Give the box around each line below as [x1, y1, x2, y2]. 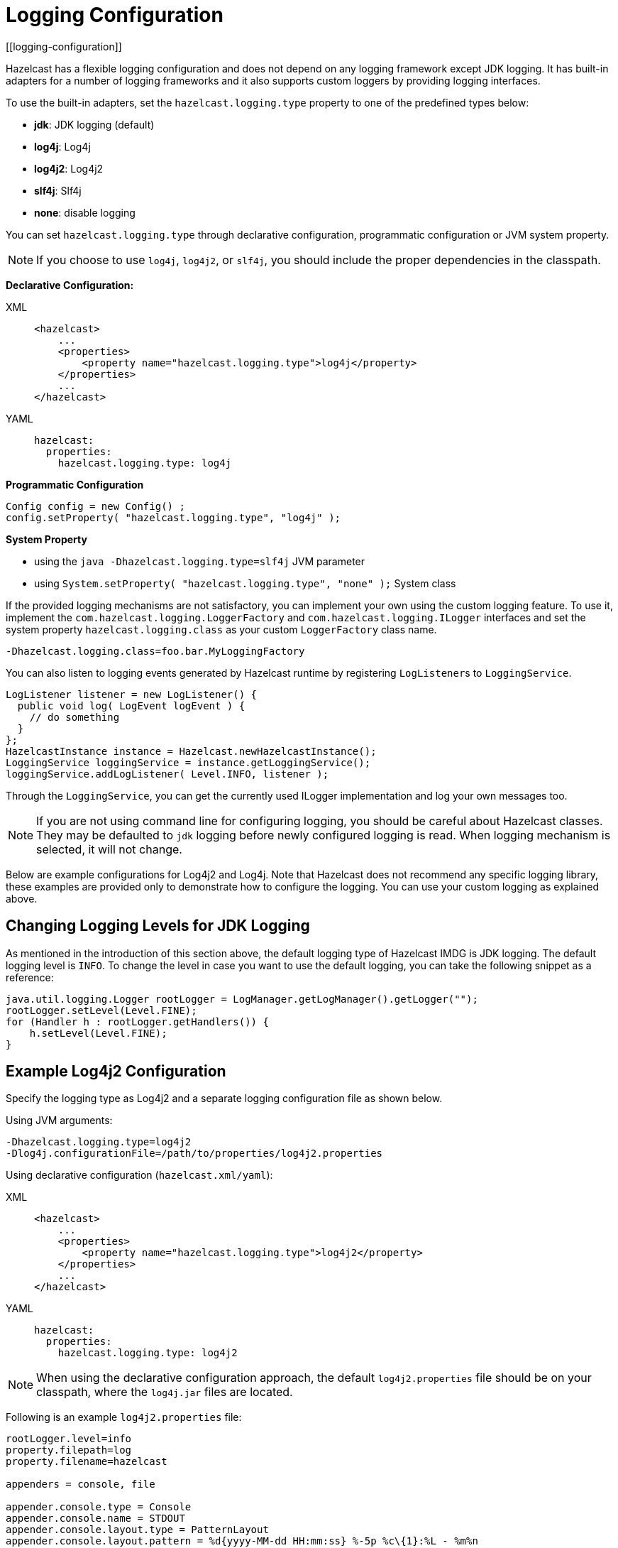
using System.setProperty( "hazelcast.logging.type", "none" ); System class [34, 577, 456, 589]
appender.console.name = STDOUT [6, 1512, 185, 1525]
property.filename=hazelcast [6, 1456, 167, 1468]
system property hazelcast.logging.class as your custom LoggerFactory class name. [6, 623, 437, 636]
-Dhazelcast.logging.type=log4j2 [6, 1136, 192, 1148]
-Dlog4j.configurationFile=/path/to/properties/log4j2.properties [6, 1148, 383, 1160]
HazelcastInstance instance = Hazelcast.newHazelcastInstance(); [6, 745, 377, 757]
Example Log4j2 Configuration [6, 1062, 226, 1081]
